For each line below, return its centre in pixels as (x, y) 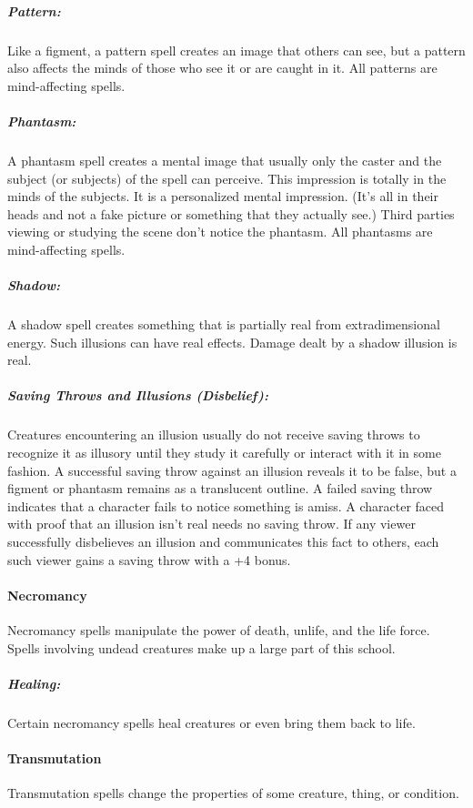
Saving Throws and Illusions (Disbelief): (138, 395)
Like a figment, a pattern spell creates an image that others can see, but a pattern (236, 50)
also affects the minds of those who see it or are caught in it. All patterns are (222, 68)
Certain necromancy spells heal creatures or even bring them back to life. (211, 722)
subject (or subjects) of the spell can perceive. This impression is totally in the (227, 178)
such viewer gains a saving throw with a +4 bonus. (149, 559)
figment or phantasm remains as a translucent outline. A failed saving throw (220, 488)
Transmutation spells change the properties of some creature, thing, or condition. (233, 793)
